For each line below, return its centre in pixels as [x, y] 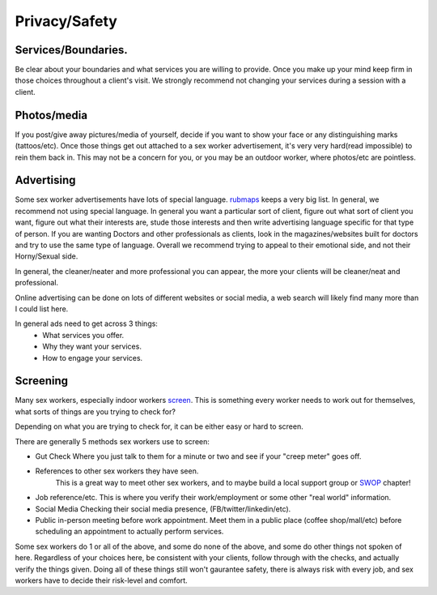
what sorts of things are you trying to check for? [95, 411]
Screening [42, 381]
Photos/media [51, 115]
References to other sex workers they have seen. [117, 471]
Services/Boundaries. [72, 50]
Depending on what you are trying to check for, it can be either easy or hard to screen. [159, 426]
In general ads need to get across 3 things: [86, 323]
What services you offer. [83, 335]
